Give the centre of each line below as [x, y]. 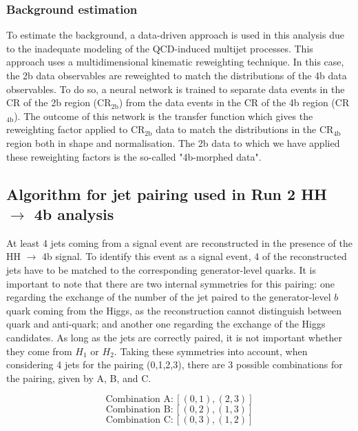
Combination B [138, 410]
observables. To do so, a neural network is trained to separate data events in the [176, 89]
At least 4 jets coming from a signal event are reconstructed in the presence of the [179, 242]
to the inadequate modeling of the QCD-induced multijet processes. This [160, 48]
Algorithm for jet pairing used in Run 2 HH [167, 193]
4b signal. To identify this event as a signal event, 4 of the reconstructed [194, 256]
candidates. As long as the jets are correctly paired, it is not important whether [174, 337]
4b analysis [74, 213]
